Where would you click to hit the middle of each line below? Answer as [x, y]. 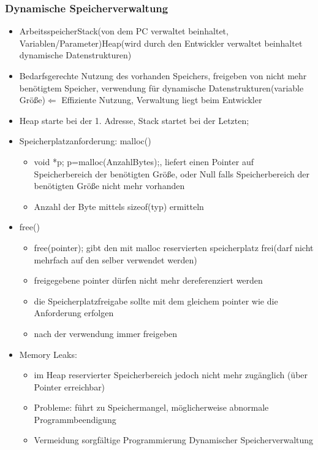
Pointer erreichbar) [70, 386]
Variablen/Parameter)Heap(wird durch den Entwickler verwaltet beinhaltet [161, 43]
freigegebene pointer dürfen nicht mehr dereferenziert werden [148, 280]
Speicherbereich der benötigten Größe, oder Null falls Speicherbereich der [172, 173]
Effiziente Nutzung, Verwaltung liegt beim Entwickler [162, 100]
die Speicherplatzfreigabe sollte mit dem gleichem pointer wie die [156, 301]
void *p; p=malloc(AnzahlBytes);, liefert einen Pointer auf [144, 161]
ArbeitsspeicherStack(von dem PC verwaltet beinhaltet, [124, 31]
